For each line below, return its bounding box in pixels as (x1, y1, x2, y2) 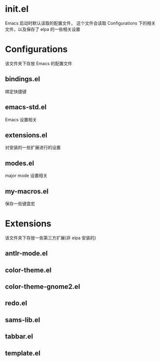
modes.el (5, 159, 34, 167)
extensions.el (5, 131, 48, 139)
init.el (5, 3, 29, 15)
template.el (5, 349, 40, 357)
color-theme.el (5, 266, 52, 274)
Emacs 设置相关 (5, 116, 37, 123)
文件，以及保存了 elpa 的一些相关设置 (5, 26, 80, 32)
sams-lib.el (5, 316, 40, 324)
